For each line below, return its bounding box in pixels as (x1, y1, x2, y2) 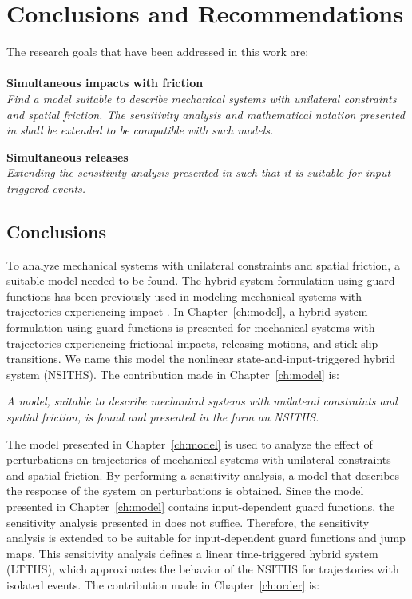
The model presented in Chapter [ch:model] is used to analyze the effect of (6, 435, 373, 452)
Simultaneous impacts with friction (6, 74, 204, 91)
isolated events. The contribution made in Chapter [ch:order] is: (6, 576, 320, 593)
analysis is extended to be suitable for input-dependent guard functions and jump (6, 529, 406, 546)
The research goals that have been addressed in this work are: (6, 43, 309, 60)
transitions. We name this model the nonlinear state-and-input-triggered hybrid (6, 350, 396, 367)
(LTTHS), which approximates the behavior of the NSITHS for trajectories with (6, 561, 399, 577)
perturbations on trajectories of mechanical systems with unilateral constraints (6, 451, 391, 468)
